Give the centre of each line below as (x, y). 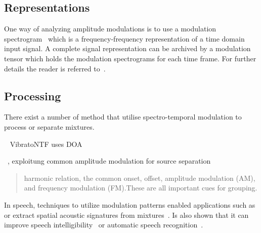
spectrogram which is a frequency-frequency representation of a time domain (124, 38)
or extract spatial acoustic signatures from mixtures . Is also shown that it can (126, 215)
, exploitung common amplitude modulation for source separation (109, 161)
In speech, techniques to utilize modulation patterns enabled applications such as (130, 204)
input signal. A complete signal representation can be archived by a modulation (127, 48)
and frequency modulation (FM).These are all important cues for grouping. (141, 188)
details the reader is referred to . (55, 68)
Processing (33, 95)
